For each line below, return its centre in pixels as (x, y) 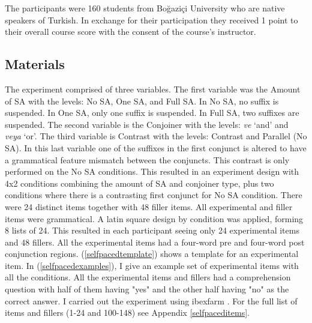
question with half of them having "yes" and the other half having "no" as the (147, 289)
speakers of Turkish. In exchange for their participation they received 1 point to (151, 20)
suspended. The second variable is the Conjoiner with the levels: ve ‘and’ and (147, 124)
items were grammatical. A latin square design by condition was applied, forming (154, 218)
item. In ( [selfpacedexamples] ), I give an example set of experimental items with (152, 265)
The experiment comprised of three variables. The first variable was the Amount (153, 89)
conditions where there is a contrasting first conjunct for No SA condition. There (154, 195)
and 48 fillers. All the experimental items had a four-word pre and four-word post (155, 242)
